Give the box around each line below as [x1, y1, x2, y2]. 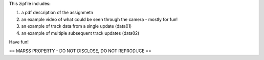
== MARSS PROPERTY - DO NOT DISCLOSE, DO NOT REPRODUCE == [9, 48, 152, 54]
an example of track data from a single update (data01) [21, 23, 132, 29]
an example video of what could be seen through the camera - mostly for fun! [21, 16, 178, 22]
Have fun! [9, 39, 29, 45]
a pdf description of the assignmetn [21, 10, 93, 16]
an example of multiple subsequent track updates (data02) [21, 30, 139, 36]
